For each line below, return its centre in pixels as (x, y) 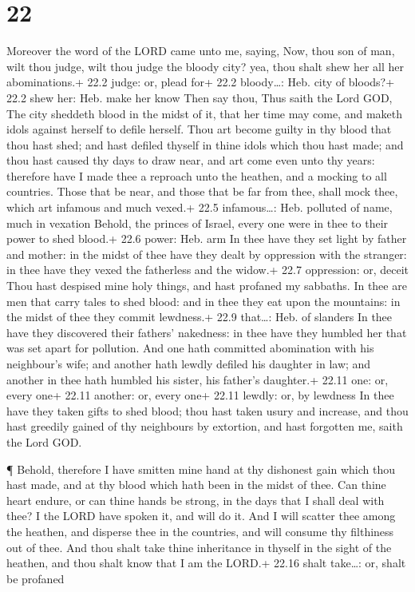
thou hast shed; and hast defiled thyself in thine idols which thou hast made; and (205, 144)
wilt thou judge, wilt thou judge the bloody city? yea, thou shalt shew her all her (206, 66)
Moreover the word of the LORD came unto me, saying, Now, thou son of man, (201, 51)
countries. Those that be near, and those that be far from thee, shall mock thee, (202, 191)
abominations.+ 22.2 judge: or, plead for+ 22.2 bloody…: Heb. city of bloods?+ (201, 82)
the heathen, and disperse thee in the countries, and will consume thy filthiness (200, 531)
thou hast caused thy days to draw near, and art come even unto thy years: (191, 160)
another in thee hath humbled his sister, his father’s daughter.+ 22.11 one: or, (198, 379)
